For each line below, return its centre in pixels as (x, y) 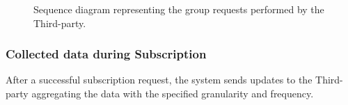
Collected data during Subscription (106, 54)
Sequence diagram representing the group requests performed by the (179, 9)
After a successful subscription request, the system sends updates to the (159, 80)
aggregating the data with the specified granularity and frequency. (173, 93)
